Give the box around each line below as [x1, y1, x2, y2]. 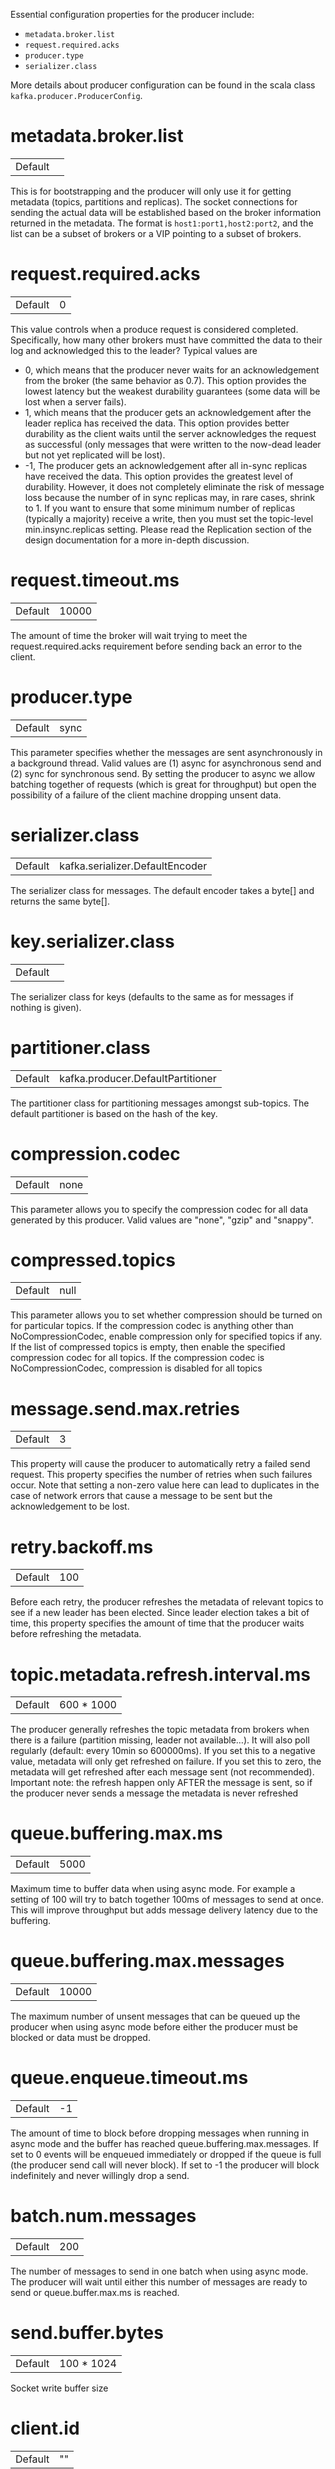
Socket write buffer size [10, 2382, 109, 2394]
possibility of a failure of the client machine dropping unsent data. [10, 789, 282, 801]
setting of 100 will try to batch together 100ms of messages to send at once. [10, 1894, 324, 1906]
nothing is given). [10, 1001, 82, 1013]
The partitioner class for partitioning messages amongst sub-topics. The [10, 1097, 310, 1109]
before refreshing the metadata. [10, 1628, 142, 1640]
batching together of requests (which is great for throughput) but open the [10, 778, 317, 790]
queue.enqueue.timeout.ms [10, 2067, 249, 2089]
